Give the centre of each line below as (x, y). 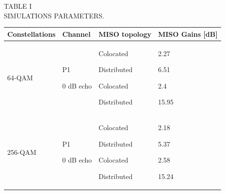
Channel (76, 34)
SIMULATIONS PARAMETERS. (54, 15)
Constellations (32, 34)
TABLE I (18, 6)
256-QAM (22, 152)
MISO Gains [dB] (188, 34)
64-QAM (20, 77)
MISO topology (125, 34)
